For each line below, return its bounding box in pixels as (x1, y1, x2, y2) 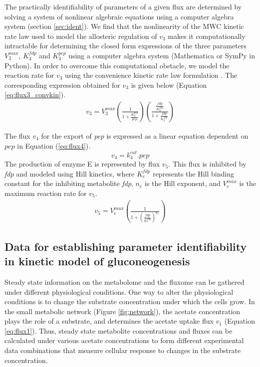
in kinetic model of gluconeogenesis (4, 253, 190, 269)
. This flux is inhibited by (168, 159, 247, 169)
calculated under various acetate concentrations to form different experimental (4, 335, 244, 346)
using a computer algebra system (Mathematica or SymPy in (68, 50, 256, 60)
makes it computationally (168, 30, 246, 41)
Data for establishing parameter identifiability (4, 238, 247, 254)
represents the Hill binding (153, 168, 234, 179)
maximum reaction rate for (4, 187, 87, 198)
